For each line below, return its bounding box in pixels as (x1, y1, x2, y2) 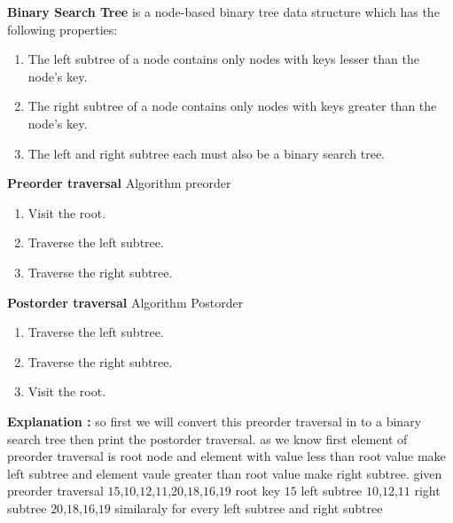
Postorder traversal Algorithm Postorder (7, 293, 244, 311)
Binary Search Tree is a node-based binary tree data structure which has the (7, 3, 440, 20)
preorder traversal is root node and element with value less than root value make (7, 447, 446, 465)
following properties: (7, 20, 118, 38)
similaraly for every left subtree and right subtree (114, 498, 383, 517)
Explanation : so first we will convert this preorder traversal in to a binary (7, 411, 422, 430)
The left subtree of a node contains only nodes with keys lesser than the (27, 50, 419, 68)
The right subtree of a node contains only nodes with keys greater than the (27, 97, 437, 115)
